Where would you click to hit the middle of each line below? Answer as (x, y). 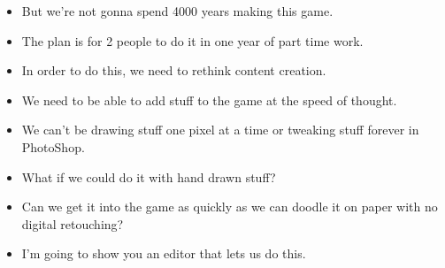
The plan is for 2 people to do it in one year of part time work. (192, 40)
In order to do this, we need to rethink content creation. (174, 70)
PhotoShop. (53, 146)
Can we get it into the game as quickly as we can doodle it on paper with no (230, 207)
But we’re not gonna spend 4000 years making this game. (177, 11)
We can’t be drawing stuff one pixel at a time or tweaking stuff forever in (220, 130)
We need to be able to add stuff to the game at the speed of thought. (209, 100)
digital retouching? (73, 223)
